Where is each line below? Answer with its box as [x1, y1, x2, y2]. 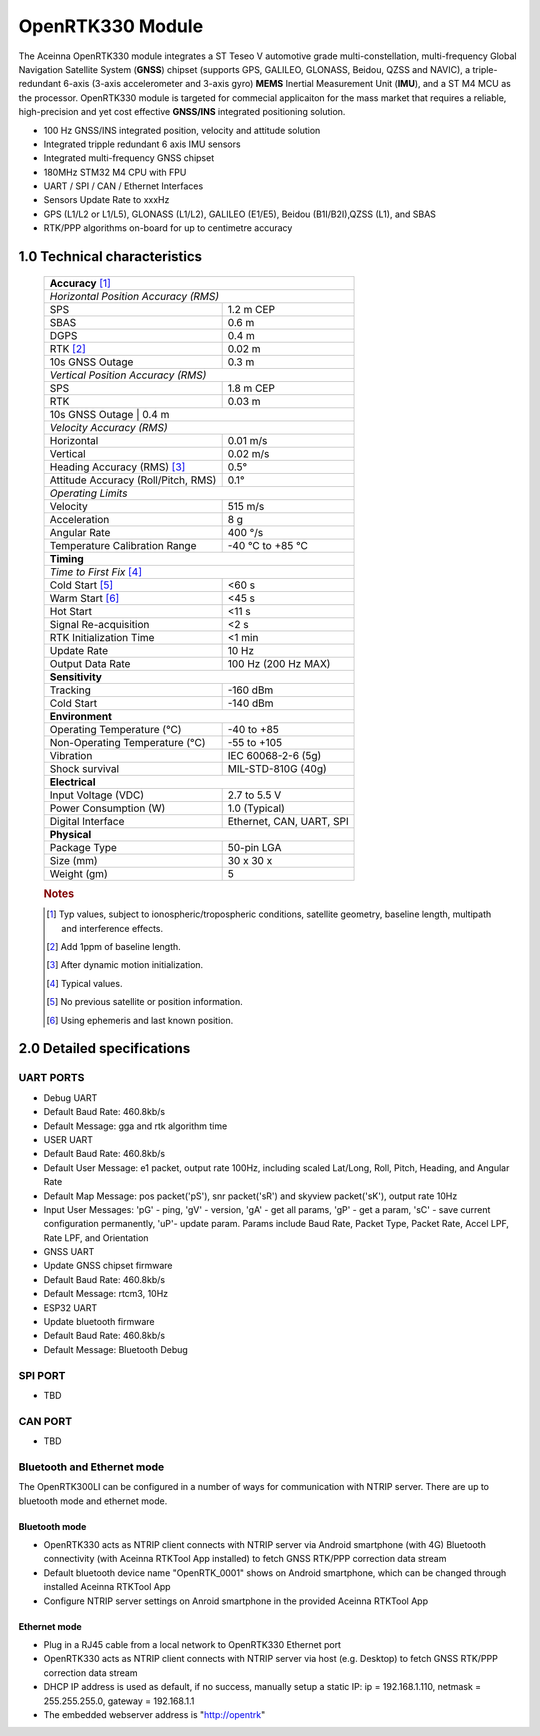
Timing [49, 551, 84, 565]
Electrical [49, 775, 96, 789]
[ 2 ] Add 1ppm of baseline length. [46, 941, 182, 953]
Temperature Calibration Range [49, 538, 197, 552]
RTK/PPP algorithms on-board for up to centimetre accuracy [43, 222, 293, 234]
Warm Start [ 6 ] [49, 591, 120, 605]
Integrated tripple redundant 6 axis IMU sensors [43, 138, 241, 150]
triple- [472, 63, 498, 75]
